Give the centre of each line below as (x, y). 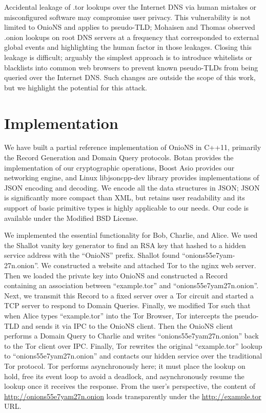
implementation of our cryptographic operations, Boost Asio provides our (119, 167)
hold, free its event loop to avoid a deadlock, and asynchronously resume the (124, 376)
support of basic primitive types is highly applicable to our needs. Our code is (127, 208)
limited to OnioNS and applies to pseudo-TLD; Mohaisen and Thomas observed (130, 27)
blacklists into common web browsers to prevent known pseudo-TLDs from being (131, 67)
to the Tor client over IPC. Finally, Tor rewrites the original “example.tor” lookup (133, 345)
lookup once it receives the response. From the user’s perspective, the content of (130, 386)
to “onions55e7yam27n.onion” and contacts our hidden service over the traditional (133, 356)
